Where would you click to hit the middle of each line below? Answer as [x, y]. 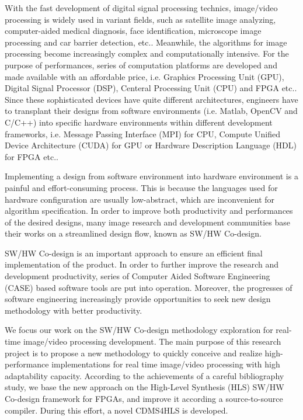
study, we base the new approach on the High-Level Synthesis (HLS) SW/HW [144, 387]
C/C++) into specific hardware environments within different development [139, 122]
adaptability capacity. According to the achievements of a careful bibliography [144, 375]
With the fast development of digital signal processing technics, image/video [141, 8]
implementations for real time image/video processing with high [166, 364]
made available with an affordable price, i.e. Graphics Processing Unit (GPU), [144, 76]
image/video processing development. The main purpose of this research [152, 341]
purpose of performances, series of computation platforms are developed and [141, 65]
